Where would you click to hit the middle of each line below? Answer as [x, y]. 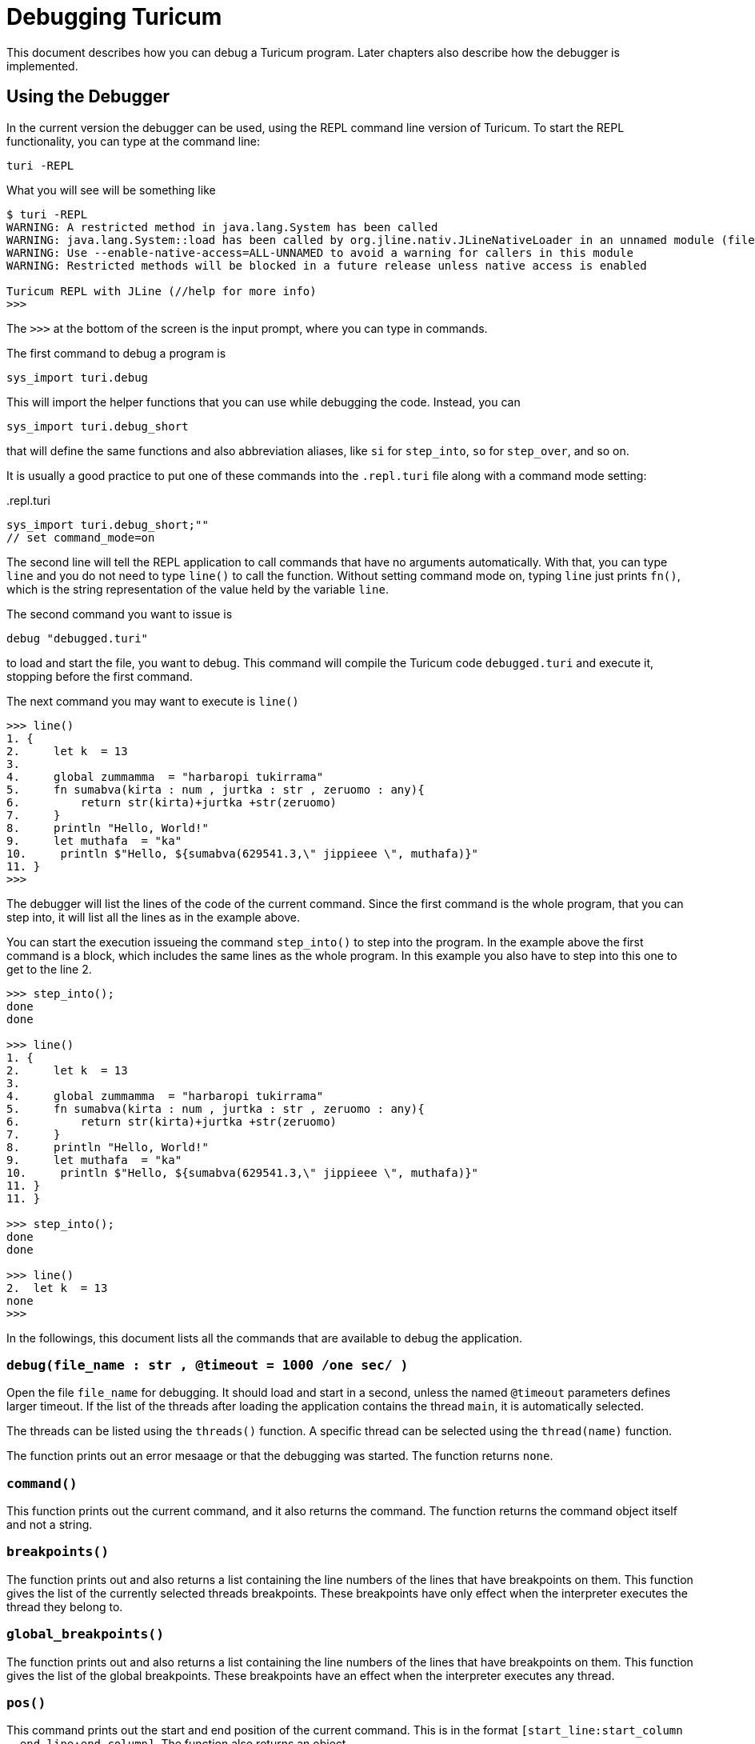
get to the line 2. [49, 969]
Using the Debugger [88, 97]
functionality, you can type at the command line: [134, 141]
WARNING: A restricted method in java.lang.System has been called [222, 227]
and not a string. [50, 1525]
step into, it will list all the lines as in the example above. [153, 917]
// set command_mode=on [81, 537]
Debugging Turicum [114, 17]
